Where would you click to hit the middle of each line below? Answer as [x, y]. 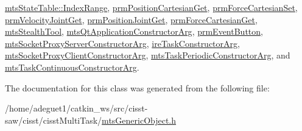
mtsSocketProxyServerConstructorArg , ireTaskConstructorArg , [122, 43]
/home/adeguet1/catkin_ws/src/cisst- [76, 108]
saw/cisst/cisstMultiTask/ [54, 120]
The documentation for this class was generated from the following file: [137, 87]
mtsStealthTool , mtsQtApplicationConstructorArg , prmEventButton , [134, 31]
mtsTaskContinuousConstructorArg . [72, 67]
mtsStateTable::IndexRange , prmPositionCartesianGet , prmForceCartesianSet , [151, 7]
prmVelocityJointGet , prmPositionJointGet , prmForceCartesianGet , [131, 19]
